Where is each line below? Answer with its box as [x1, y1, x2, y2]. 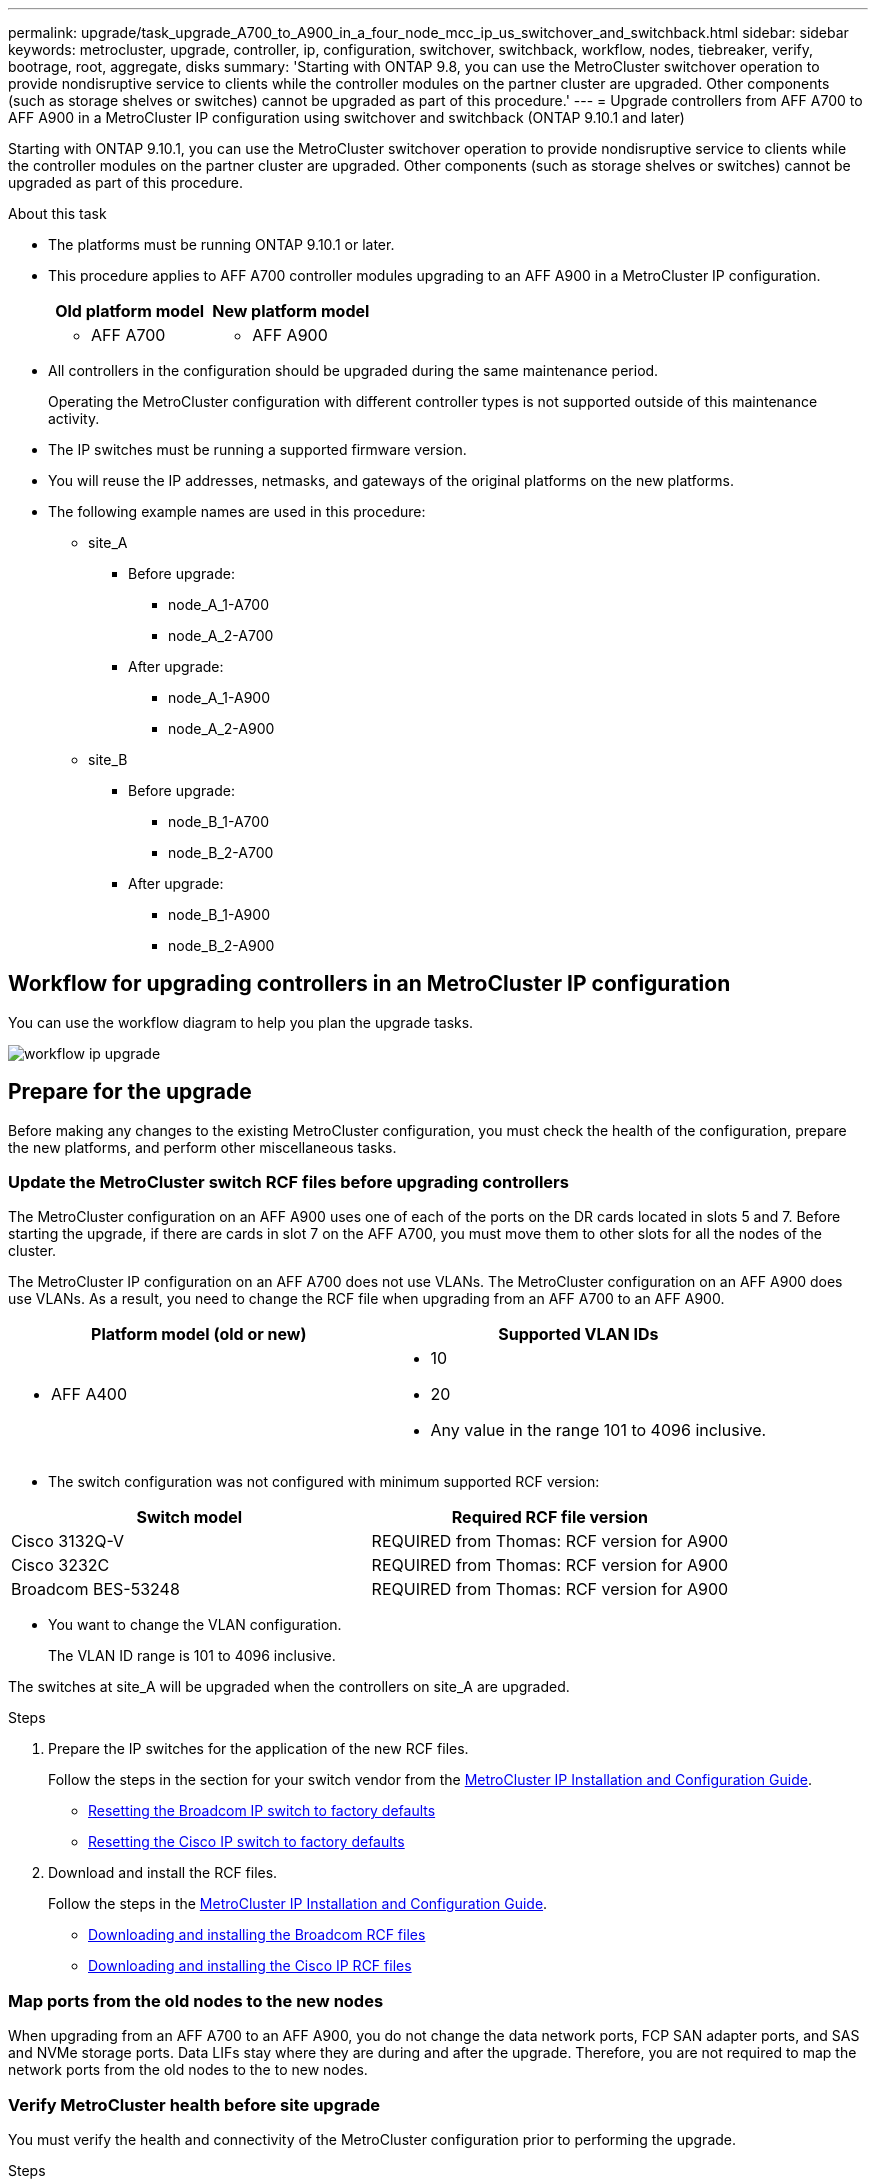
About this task [8, 205, 107, 222]
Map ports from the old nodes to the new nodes [8, 1990, 384, 2011]
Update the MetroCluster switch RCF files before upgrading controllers [8, 1172, 569, 1193]
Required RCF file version [451, 1507, 648, 1528]
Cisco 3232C [11, 1555, 110, 1576]
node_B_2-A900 [168, 937, 275, 954]
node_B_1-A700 [168, 813, 269, 830]
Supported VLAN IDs [498, 1324, 659, 1345]
